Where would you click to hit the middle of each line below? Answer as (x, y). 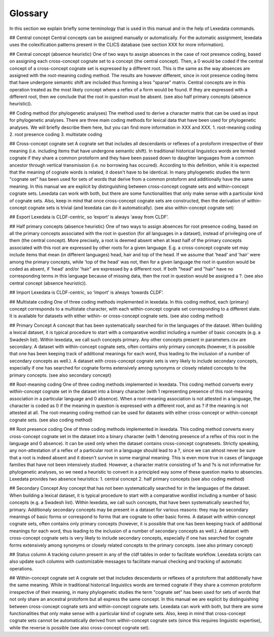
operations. (21, 568)
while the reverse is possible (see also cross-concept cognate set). (80, 627)
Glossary (29, 13)
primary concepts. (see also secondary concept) (60, 375)
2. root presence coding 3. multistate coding (56, 135)
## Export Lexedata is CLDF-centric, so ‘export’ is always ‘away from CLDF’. (89, 217)
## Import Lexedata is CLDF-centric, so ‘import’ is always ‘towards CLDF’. (87, 292)
